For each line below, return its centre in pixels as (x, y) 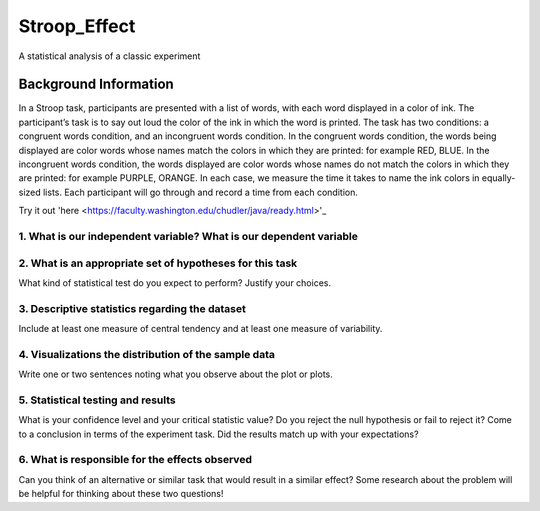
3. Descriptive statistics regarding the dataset (132, 308)
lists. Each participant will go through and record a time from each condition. (200, 192)
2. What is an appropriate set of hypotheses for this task (158, 263)
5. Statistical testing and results (97, 400)
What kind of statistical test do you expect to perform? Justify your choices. (175, 282)
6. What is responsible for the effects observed (135, 460)
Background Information (96, 84)
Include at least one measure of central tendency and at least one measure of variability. (200, 329)
